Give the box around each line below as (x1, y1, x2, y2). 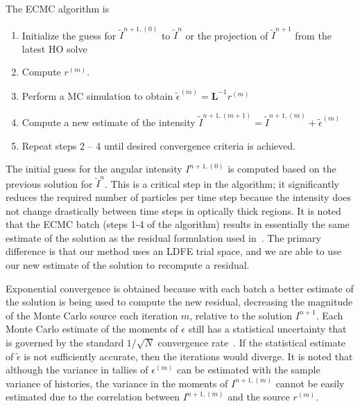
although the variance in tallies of (6, 362, 148, 377)
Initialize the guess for (22, 28, 117, 42)
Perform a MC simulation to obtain (22, 88, 173, 103)
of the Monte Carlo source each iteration (6, 308, 178, 322)
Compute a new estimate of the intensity (22, 114, 196, 129)
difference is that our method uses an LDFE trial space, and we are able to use (6, 244, 341, 258)
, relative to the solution (189, 308, 293, 322)
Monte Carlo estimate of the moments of (6, 321, 178, 336)
